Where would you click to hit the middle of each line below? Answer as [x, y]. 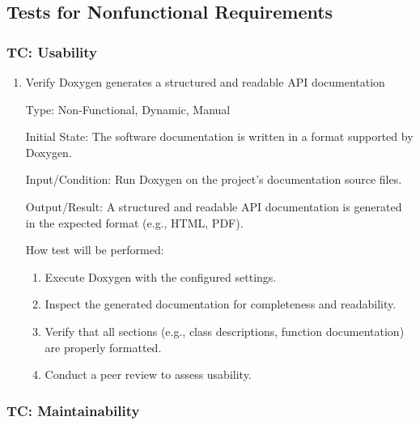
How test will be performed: [95, 250]
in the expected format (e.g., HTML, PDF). [134, 222]
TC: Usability [52, 51]
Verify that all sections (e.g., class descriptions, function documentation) [225, 331]
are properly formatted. [103, 347]
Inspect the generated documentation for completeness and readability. [221, 304]
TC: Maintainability [73, 410]
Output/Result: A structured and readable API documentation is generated [214, 206]
